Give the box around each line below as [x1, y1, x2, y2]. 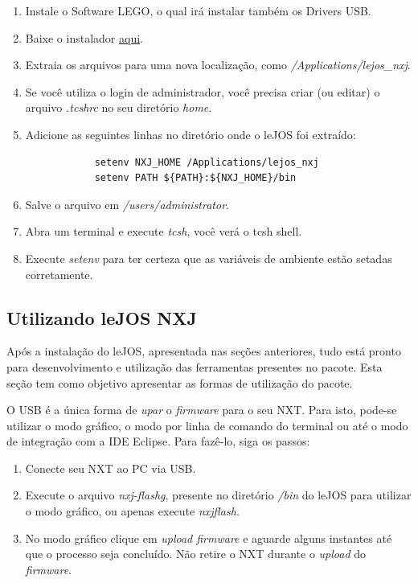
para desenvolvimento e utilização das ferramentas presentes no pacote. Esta [6, 358, 383, 375]
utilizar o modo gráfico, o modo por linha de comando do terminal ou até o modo [6, 417, 408, 433]
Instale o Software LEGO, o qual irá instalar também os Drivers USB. [25, 2, 371, 18]
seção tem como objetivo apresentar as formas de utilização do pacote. [6, 374, 353, 391]
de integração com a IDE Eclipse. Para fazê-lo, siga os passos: [6, 433, 310, 450]
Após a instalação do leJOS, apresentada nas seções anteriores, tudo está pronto [6, 343, 401, 359]
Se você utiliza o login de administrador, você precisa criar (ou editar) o [25, 83, 380, 100]
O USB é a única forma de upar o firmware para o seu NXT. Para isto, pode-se [6, 401, 397, 418]
